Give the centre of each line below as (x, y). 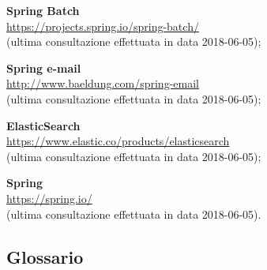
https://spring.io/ (49, 198)
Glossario (45, 256)
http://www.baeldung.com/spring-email (103, 83)
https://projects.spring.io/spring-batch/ (103, 26)
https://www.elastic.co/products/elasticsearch (118, 141)
